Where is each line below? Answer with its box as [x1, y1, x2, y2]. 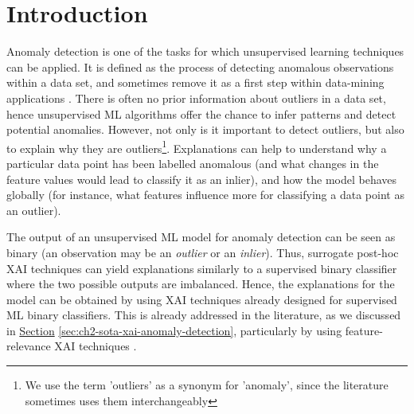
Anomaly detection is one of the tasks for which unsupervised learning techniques [6, 43, 404, 60]
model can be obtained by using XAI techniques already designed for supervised [6, 291, 397, 307]
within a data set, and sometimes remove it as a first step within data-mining [6, 74, 385, 91]
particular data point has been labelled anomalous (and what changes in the [6, 154, 379, 171]
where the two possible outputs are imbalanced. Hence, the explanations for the [6, 275, 395, 292]
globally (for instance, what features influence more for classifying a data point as [6, 186, 404, 203]
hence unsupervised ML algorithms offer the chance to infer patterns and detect [6, 105, 396, 122]
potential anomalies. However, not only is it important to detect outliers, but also [6, 121, 404, 138]
